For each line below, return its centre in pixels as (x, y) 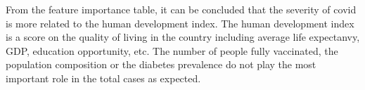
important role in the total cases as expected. (103, 78)
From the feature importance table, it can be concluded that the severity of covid (181, 9)
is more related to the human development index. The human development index (180, 23)
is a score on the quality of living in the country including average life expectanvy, (183, 37)
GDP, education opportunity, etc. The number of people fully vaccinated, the (172, 50)
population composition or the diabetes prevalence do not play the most (161, 64)
